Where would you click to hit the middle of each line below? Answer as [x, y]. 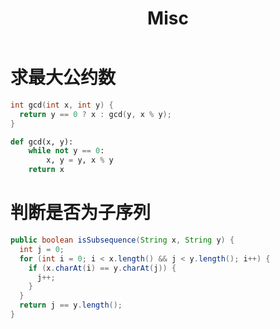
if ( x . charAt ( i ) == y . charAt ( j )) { [102, 268]
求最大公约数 [63, 78]
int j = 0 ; [42, 249]
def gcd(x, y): [42, 142]
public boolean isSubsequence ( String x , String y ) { [122, 240]
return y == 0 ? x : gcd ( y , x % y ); [95, 114]
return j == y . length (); [71, 305]
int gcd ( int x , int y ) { [62, 105]
